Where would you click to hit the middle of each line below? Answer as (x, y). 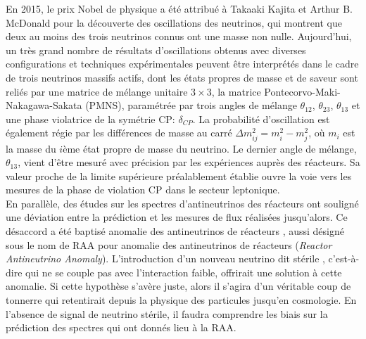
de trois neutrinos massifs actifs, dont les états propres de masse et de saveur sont (182, 77)
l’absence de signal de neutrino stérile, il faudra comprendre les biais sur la (167, 313)
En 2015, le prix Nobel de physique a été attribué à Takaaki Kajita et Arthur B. (179, 8)
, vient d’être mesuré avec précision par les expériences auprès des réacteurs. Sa (189, 162)
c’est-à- (344, 258)
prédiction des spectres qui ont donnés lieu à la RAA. (121, 327)
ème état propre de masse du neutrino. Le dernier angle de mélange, (210, 148)
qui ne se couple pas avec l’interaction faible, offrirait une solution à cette (184, 272)
